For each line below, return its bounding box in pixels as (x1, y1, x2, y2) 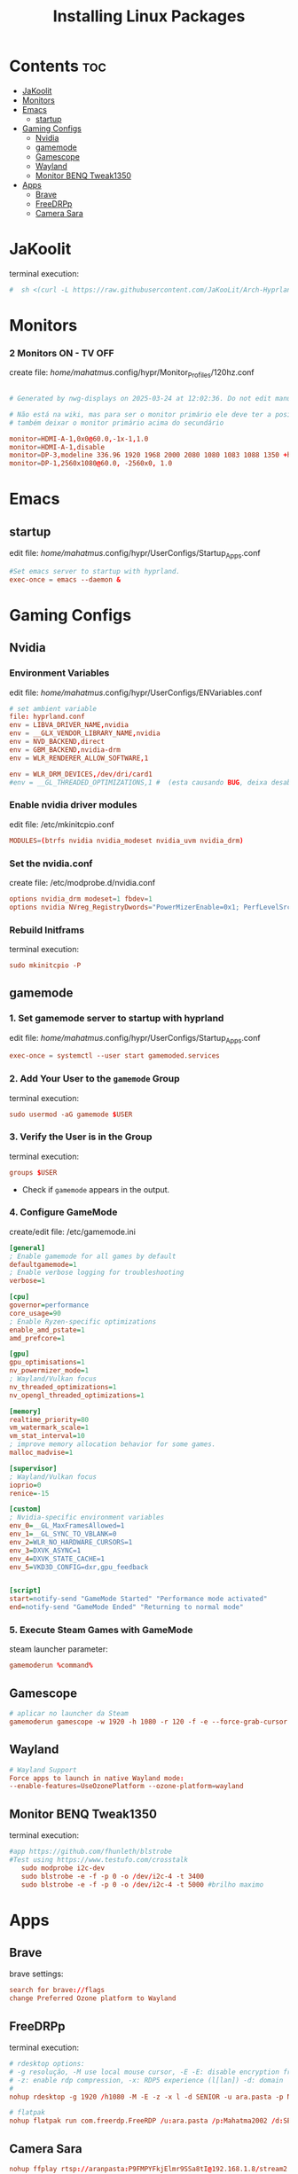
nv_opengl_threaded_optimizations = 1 (9, 1390, 145, 1400)
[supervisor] (9, 1464, 58, 1473)
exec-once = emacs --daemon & (9, 575, 122, 584)
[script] (9, 1586, 42, 1595)
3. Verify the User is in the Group (9, 1130, 153, 1143)
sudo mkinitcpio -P (9, 960, 82, 970)
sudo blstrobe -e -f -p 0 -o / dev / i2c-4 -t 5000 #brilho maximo (20, 1880, 264, 1889)
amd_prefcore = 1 (9, 1333, 66, 1342)
